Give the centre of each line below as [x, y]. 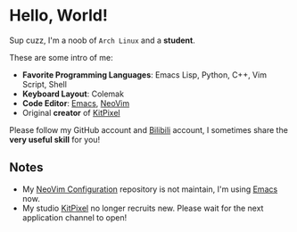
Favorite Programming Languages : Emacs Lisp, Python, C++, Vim [144, 75]
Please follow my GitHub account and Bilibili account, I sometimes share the [148, 129]
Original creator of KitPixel [71, 112]
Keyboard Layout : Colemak [73, 94]
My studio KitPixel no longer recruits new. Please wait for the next [143, 208]
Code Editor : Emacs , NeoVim [76, 103]
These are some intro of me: [61, 57]
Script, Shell [44, 84]
